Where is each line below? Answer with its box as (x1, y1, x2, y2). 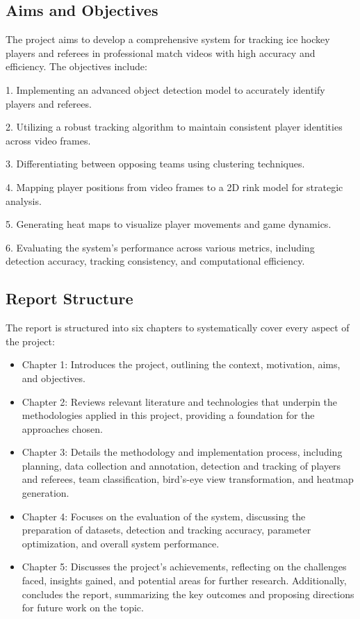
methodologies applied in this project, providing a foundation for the (22, 408, 315, 422)
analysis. (6, 193, 42, 208)
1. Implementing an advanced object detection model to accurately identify (6, 82, 325, 97)
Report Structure (6, 288, 133, 309)
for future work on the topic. (22, 600, 144, 615)
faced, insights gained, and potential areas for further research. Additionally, (22, 573, 347, 588)
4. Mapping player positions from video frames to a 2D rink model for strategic (6, 179, 343, 194)
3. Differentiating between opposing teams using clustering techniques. (6, 156, 305, 171)
